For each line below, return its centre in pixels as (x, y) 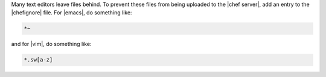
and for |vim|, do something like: (51, 44)
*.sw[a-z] (38, 60)
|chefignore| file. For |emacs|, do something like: (72, 13)
